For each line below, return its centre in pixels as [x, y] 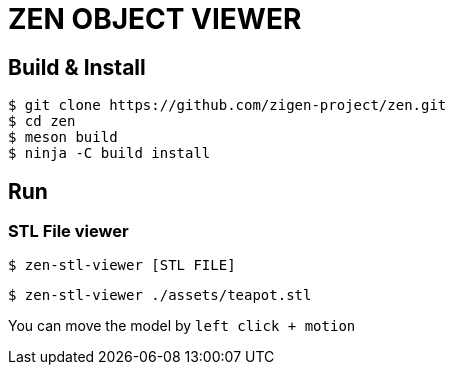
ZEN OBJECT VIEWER [155, 19]
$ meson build [63, 137]
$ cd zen [42, 121]
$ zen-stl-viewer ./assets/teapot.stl [160, 295]
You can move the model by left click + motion [182, 326]
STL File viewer [68, 231]
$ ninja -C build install [109, 153]
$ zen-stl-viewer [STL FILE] [122, 265]
